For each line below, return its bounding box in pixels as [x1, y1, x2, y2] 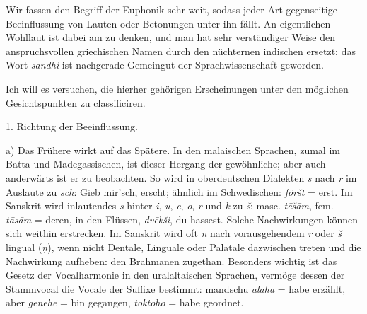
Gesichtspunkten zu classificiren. [6, 95, 146, 110]
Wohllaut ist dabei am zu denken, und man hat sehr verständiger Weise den [6, 30, 335, 45]
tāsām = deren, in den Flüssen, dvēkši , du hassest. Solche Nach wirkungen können [6, 211, 358, 226]
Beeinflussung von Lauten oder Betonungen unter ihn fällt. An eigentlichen [6, 16, 331, 30]
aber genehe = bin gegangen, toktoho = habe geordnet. [6, 295, 244, 310]
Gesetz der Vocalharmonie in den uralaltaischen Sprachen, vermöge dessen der [6, 267, 345, 282]
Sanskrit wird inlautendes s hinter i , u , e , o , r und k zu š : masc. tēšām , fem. [6, 198, 334, 213]
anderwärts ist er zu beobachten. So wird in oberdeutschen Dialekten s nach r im [6, 170, 357, 185]
